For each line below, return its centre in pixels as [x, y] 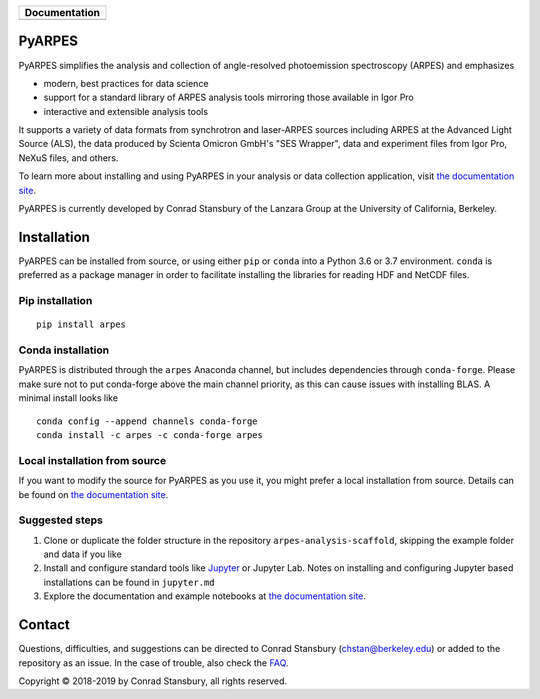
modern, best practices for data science [126, 83]
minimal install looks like [68, 398]
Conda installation [64, 350]
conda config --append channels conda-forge [147, 421]
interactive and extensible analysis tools [126, 111]
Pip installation [55, 301]
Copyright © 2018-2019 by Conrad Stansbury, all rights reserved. [153, 681]
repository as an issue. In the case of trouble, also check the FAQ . [153, 662]
